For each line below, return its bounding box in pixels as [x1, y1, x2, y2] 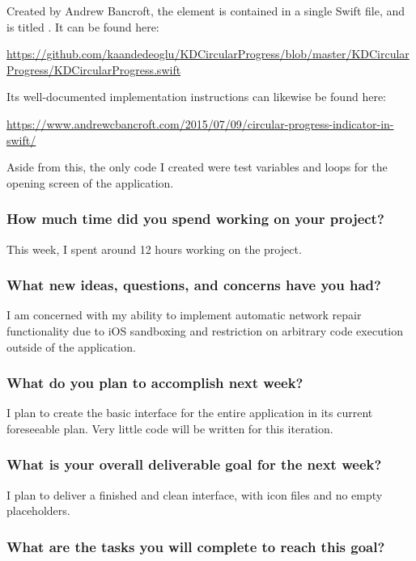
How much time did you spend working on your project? [6, 209, 384, 229]
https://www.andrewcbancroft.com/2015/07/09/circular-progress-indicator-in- [6, 115, 394, 132]
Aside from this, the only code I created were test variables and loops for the [6, 158, 388, 175]
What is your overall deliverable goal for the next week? [6, 454, 382, 475]
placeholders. [6, 502, 70, 519]
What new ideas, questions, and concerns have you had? [6, 275, 381, 295]
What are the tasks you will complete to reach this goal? [6, 536, 385, 556]
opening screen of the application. [6, 174, 174, 191]
